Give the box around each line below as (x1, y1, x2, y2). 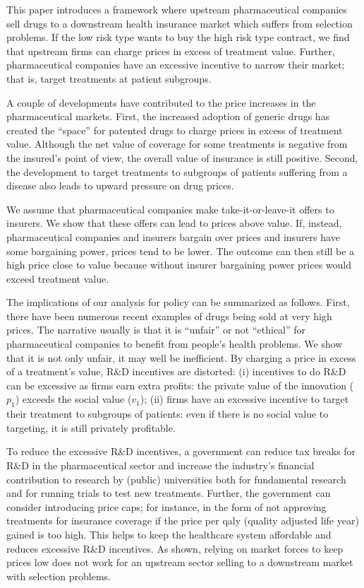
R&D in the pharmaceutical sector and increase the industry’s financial (6, 458, 315, 473)
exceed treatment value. (6, 271, 109, 286)
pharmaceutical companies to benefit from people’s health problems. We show (6, 336, 343, 351)
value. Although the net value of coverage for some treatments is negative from (6, 136, 348, 151)
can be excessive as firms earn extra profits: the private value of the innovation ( (6, 377, 354, 392)
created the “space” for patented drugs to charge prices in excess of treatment (6, 122, 343, 137)
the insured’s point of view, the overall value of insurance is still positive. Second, (6, 150, 358, 165)
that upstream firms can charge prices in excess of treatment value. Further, (6, 43, 335, 58)
